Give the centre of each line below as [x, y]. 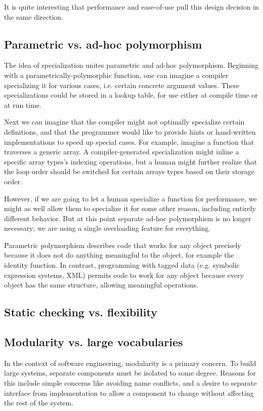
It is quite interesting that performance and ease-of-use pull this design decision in [131, 7]
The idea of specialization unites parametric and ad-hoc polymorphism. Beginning [131, 65]
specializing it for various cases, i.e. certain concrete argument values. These [122, 85]
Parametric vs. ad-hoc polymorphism [103, 44]
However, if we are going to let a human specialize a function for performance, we [130, 198]
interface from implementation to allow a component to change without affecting [129, 393]
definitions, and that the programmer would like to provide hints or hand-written [130, 131]
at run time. [23, 105]
